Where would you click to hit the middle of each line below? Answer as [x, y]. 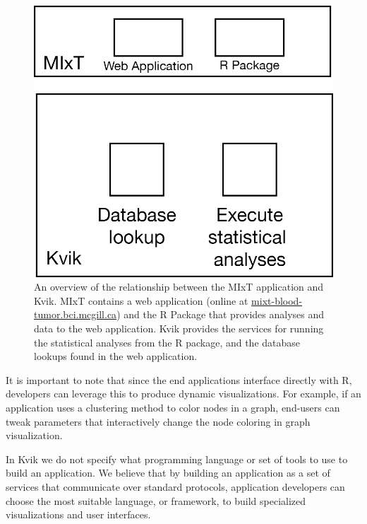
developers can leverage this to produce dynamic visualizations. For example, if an [183, 394]
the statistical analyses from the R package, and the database [167, 342]
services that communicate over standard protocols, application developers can [175, 486]
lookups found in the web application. [116, 356]
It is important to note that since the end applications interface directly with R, [179, 379]
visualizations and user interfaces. [78, 514]
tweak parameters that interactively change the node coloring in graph [158, 421]
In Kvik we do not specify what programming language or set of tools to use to [177, 459]
